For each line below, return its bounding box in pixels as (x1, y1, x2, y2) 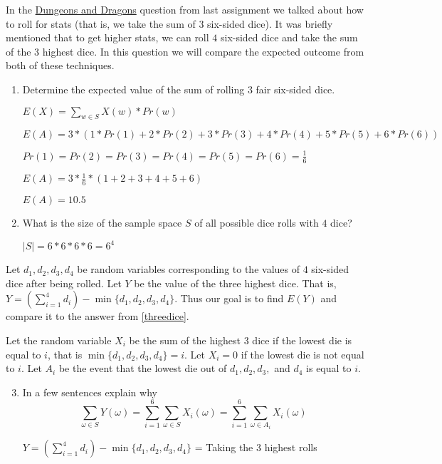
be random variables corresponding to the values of (77, 262, 300, 277)
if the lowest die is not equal (241, 346, 364, 361)
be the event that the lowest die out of (58, 361, 227, 376)
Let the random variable (6, 332, 112, 347)
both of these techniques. (6, 58, 115, 73)
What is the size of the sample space (22, 215, 182, 230)
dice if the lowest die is (252, 332, 352, 347)
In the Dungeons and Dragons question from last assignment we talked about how (6, 2, 364, 16)
